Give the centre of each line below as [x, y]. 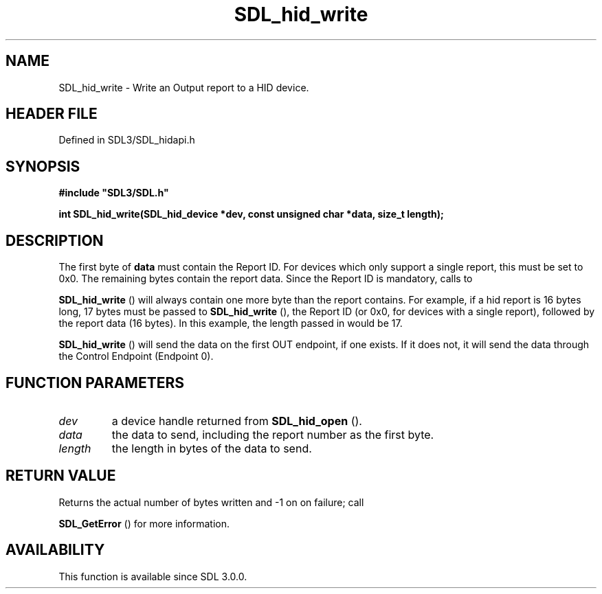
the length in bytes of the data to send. [212, 448]
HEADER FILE [52, 114]
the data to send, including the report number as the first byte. [273, 434]
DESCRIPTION [55, 240]
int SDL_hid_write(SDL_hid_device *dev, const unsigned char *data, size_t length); [251, 214]
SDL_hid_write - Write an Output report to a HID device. [184, 87]
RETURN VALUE [61, 476]
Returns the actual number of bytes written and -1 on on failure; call [211, 502]
